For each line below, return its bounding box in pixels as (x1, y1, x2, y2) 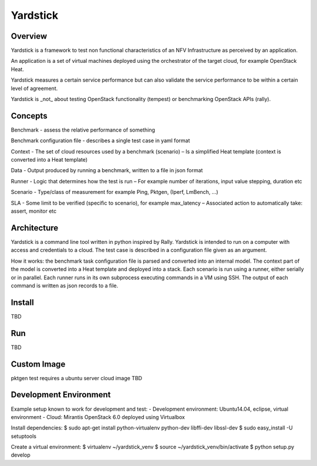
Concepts (11, 110, 48, 120)
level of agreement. (11, 85, 58, 92)
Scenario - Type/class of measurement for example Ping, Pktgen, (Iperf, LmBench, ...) (11, 189, 218, 196)
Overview (11, 31, 48, 41)
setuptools (11, 433, 36, 440)
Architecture (11, 223, 59, 233)
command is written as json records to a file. (11, 282, 119, 289)
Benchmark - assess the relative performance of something (11, 126, 156, 133)
